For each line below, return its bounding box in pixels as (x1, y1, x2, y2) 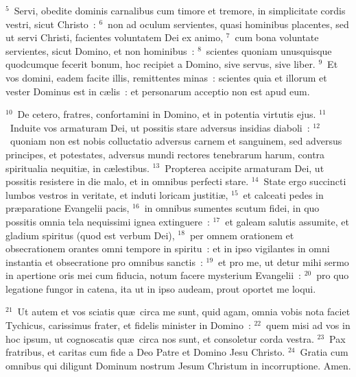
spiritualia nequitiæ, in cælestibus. (5, 160, 150, 175)
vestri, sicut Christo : (5, 16, 96, 31)
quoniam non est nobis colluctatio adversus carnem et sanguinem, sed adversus (10, 134, 342, 148)
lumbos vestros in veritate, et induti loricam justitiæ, (5, 187, 228, 202)
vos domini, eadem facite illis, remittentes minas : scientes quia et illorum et (5, 70, 327, 84)
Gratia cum (300, 345, 348, 359)
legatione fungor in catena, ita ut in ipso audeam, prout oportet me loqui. (5, 281, 316, 295)
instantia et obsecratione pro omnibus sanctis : (5, 254, 203, 269)
